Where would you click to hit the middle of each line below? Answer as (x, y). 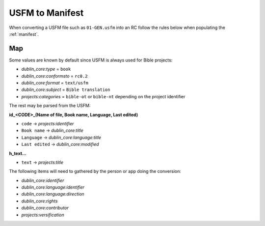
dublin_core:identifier (43, 180)
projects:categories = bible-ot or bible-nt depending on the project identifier (103, 96)
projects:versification (43, 215)
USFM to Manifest (46, 13)
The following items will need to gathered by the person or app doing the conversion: (95, 171)
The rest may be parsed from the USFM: (50, 106)
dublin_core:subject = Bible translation (66, 90)
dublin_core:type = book (46, 69)
